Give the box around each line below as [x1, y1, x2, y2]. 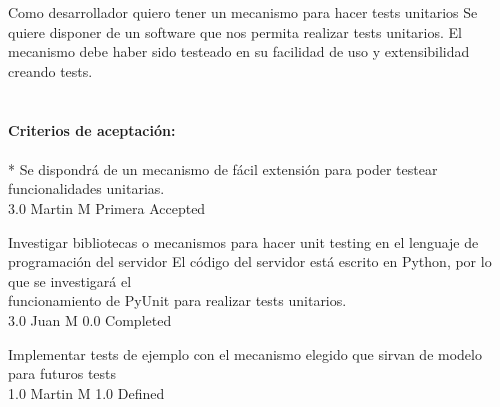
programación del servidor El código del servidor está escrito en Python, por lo [8, 251, 492, 272]
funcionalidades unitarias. [8, 178, 165, 199]
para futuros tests [8, 363, 117, 384]
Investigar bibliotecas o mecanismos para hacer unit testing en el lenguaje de [8, 231, 479, 252]
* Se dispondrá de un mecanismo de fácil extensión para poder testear [8, 158, 438, 179]
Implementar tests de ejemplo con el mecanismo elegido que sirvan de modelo [8, 343, 482, 364]
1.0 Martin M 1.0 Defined [8, 382, 165, 403]
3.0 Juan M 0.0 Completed [8, 309, 172, 330]
